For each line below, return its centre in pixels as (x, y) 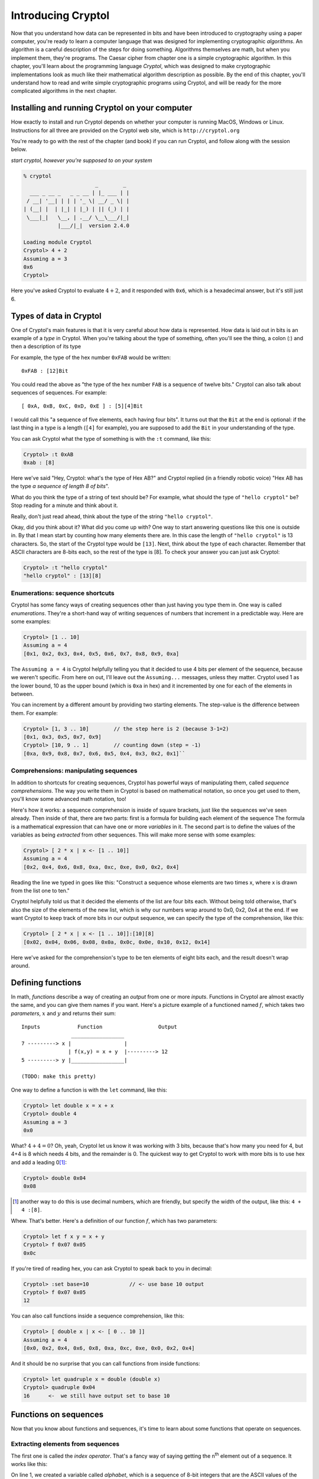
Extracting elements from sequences (65, 1444)
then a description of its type (46, 347)
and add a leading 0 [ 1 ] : (39, 1162)
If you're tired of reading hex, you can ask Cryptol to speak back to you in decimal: (111, 1268)
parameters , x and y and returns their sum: (64, 1013)
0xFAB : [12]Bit (45, 371)
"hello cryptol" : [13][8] (62, 576)
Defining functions (46, 982)
